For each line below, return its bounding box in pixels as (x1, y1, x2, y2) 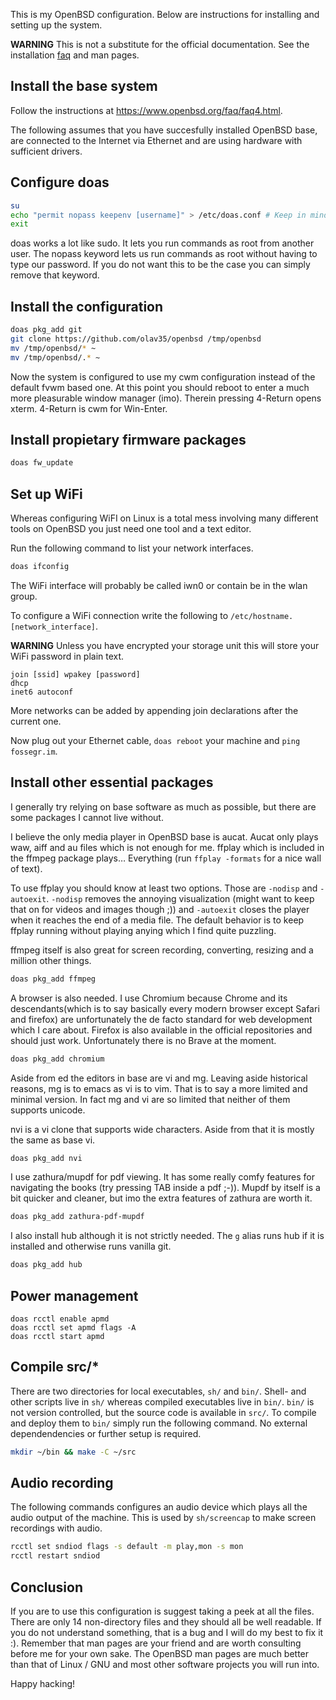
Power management (10, 1287, 139, 1304)
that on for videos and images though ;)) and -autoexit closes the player (10, 903, 310, 915)
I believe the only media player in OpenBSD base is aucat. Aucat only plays (10, 830, 319, 843)
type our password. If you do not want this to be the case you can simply (10, 259, 311, 271)
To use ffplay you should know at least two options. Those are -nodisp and (10, 882, 318, 894)
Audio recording (10, 1475, 114, 1492)
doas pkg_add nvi (10, 1153, 83, 1163)
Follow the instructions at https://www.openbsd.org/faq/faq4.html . (10, 104, 283, 116)
